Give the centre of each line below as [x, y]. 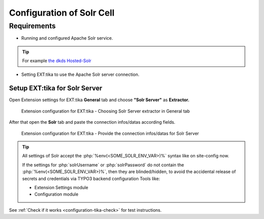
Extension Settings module [61, 187]
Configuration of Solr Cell [62, 13]
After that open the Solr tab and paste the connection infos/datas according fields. [92, 122]
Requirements [33, 26]
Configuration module [56, 194]
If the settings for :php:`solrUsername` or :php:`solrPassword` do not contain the [103, 165]
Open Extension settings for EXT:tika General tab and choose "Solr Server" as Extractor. [99, 100]
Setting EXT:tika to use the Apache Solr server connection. [80, 74]
